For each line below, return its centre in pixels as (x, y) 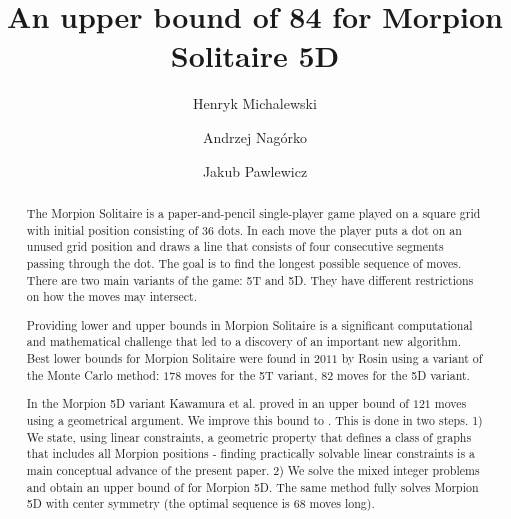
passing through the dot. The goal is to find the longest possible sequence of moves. (244, 262)
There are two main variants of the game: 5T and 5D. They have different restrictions (250, 279)
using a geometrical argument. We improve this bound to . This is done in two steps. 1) (254, 419)
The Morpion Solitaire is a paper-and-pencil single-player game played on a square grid (253, 212)
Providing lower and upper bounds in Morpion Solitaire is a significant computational (249, 324)
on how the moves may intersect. (112, 296)
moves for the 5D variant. (403, 374)
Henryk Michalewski (255, 103)
